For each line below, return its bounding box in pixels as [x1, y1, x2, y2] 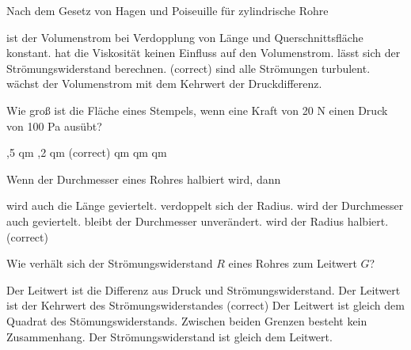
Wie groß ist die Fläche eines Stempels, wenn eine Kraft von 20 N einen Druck [6, 101, 388, 118]
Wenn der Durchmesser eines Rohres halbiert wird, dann [6, 170, 281, 187]
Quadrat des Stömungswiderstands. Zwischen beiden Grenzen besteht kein [6, 312, 367, 329]
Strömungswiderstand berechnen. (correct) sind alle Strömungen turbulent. [6, 59, 371, 76]
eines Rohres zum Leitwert [228, 255, 357, 272]
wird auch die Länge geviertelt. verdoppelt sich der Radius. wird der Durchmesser [6, 197, 404, 214]
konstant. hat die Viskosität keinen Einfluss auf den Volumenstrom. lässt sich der [6, 44, 401, 61]
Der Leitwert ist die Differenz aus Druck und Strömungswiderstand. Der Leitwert [6, 281, 401, 298]
